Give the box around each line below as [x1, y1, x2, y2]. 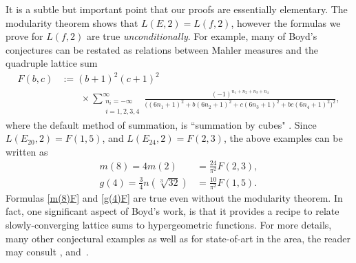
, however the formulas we [231, 15, 341, 30]
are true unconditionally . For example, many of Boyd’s [86, 29, 317, 43]
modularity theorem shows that [6, 15, 138, 30]
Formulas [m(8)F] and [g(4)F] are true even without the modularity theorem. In [6, 190, 343, 204]
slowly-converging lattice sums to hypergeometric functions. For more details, [6, 218, 332, 232]
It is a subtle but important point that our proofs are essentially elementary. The [6, 2, 348, 16]
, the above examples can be [223, 131, 343, 145]
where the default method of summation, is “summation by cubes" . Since [6, 117, 317, 131]
